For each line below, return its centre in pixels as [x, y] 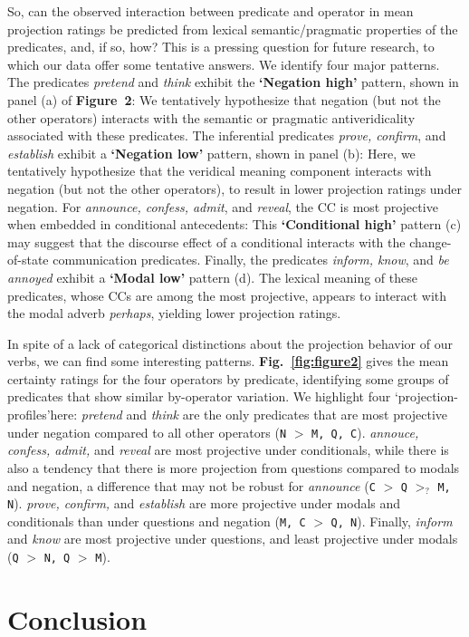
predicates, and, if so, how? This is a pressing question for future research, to [221, 47]
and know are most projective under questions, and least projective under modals [233, 539]
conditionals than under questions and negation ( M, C [157, 521]
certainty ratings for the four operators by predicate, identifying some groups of [228, 378]
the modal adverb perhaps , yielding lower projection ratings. [174, 313]
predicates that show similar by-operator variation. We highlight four [199, 396]
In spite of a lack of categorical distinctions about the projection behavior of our [230, 343]
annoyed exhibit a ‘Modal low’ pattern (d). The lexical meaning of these [212, 277]
